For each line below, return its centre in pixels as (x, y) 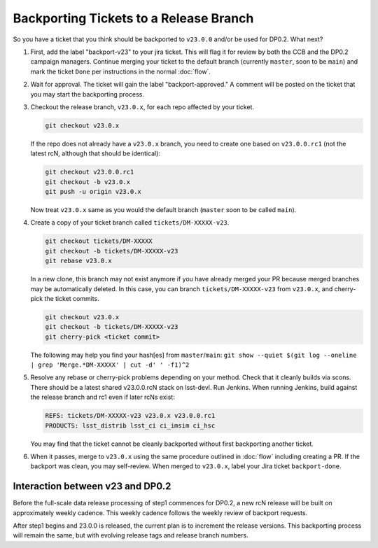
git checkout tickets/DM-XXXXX (99, 241)
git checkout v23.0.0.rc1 (90, 172)
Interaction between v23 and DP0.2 (92, 486)
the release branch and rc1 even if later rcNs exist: (103, 397)
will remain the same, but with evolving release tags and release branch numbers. (131, 535)
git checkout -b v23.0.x (88, 182)
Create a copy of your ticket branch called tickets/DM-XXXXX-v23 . (130, 223)
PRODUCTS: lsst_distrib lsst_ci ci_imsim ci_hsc (130, 426)
